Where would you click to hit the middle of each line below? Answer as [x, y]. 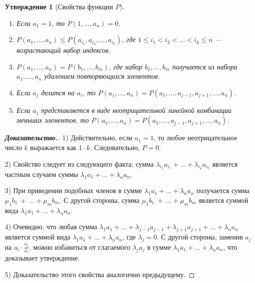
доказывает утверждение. [42, 258]
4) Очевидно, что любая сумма [51, 227]
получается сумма [223, 190]
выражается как [53, 147]
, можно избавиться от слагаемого [80, 247]
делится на [58, 92]
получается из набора [205, 66]
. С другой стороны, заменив [200, 237]
